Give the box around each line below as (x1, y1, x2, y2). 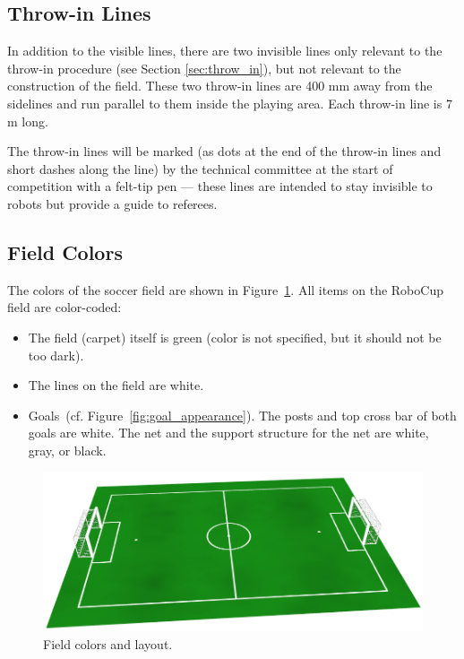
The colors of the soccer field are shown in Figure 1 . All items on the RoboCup (7, 280, 443, 299)
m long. (7, 111, 48, 130)
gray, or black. (28, 440, 107, 459)
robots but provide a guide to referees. (7, 194, 218, 212)
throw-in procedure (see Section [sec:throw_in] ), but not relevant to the (7, 58, 401, 77)
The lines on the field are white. (28, 376, 204, 395)
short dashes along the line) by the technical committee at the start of (7, 159, 393, 178)
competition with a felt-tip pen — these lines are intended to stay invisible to (7, 177, 433, 195)
